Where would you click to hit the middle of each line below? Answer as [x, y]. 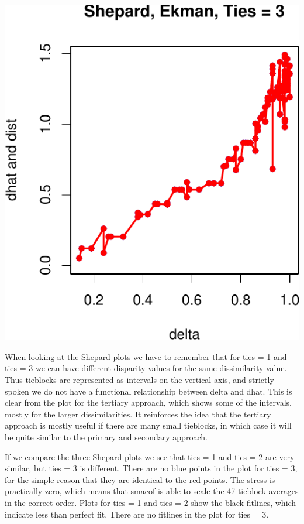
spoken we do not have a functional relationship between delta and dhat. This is [148, 391]
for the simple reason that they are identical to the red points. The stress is [140, 479]
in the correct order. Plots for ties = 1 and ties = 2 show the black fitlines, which [151, 502]
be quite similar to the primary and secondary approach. [106, 436]
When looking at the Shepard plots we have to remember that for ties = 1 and [146, 356]
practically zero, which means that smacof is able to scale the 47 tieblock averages [152, 491]
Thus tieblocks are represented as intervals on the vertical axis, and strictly [139, 379]
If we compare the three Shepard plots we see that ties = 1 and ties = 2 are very [150, 456]
